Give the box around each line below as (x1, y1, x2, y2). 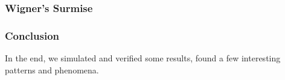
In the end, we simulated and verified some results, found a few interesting (5, 52, 281, 64)
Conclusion (5, 28, 59, 43)
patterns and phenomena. (5, 63, 99, 76)
